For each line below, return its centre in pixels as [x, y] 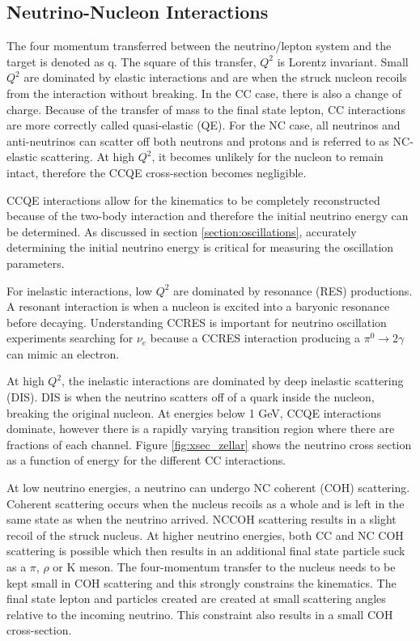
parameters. [36, 263]
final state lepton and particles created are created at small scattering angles [196, 599]
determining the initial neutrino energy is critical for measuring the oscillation [200, 247]
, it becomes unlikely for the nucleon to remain [267, 157]
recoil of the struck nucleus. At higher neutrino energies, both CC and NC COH [205, 535]
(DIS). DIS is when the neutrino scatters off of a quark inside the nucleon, [191, 397]
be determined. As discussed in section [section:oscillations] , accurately [182, 231]
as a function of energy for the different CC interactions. [146, 460]
